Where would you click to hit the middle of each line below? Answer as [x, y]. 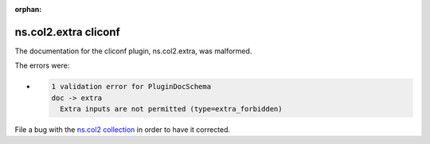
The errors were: [42, 66]
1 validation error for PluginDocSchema [131, 87]
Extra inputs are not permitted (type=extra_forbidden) [171, 109]
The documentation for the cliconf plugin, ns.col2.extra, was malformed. [133, 51]
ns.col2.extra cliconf [68, 32]
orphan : [28, 9]
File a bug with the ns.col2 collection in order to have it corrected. [123, 130]
